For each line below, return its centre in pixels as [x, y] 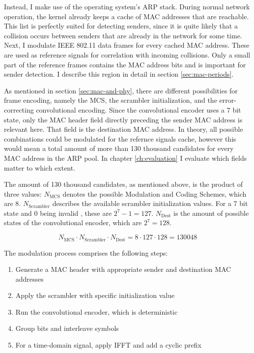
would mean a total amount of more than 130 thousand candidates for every [119, 148]
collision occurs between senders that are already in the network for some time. [123, 35]
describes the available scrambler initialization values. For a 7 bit [150, 203]
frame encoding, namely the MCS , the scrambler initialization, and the [111, 100]
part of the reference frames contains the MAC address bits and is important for [125, 64]
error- [228, 100]
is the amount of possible [211, 213]
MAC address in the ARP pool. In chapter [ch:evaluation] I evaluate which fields [126, 158]
